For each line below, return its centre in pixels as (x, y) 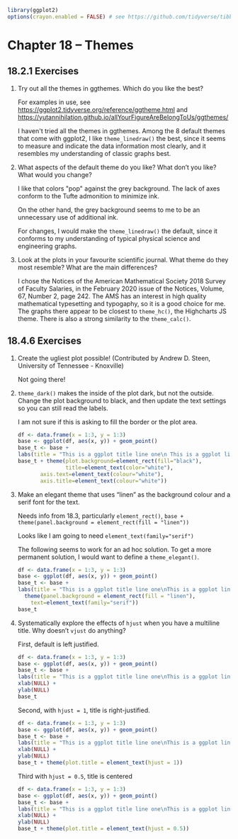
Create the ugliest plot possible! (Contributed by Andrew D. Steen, (114, 358)
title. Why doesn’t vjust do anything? (72, 630)
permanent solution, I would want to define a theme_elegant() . (108, 557)
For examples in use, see (54, 102)
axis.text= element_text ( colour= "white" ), (102, 474)
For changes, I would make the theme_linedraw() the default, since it (118, 231)
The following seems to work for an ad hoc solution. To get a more (114, 549)
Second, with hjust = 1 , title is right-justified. (84, 710)
